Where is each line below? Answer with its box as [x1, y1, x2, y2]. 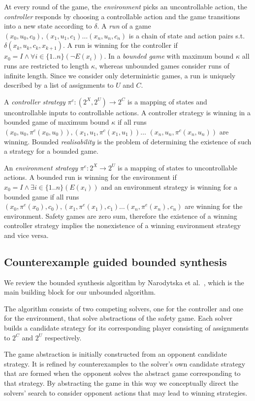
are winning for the [185, 201, 243, 211]
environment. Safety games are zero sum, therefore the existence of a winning [4, 210, 237, 221]
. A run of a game [97, 21, 151, 31]
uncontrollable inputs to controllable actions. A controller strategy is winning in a [4, 107, 251, 117]
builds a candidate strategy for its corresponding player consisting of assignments [4, 323, 249, 333]
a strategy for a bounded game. [4, 146, 98, 156]
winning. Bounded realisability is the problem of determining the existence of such [4, 136, 252, 146]
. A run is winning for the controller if [63, 40, 178, 50]
